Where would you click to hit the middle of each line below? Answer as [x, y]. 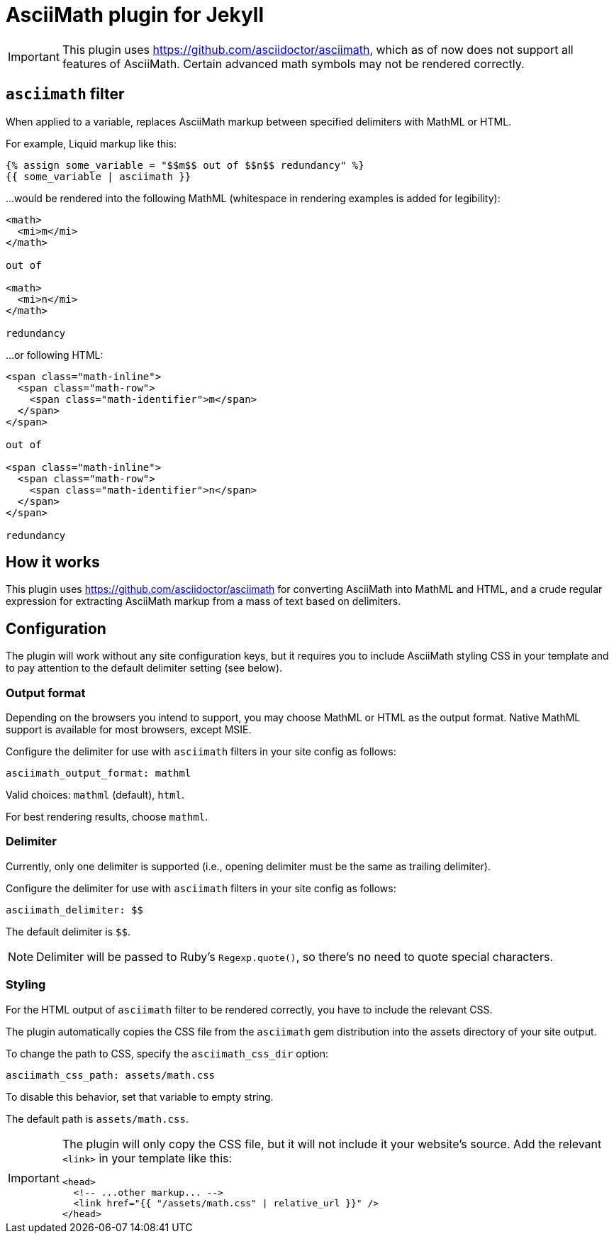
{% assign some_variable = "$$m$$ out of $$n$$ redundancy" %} [185, 165]
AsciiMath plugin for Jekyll [135, 15]
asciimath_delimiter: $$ [74, 910]
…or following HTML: [55, 355]
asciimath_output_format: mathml [99, 773]
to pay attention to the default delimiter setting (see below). [144, 668]
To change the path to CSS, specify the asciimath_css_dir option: [167, 1053]
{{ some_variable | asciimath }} [99, 176]
